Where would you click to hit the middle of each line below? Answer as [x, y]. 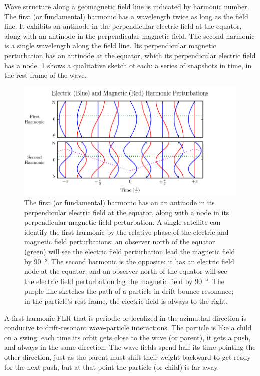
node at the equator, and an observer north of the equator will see [126, 271]
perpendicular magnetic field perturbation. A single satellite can [122, 222]
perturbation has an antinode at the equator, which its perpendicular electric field [130, 55]
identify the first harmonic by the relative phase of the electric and [126, 231]
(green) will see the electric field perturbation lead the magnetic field [130, 251]
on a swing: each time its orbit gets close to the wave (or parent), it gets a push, [127, 337]
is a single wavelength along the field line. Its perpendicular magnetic [110, 45]
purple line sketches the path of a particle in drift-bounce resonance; [129, 291]
